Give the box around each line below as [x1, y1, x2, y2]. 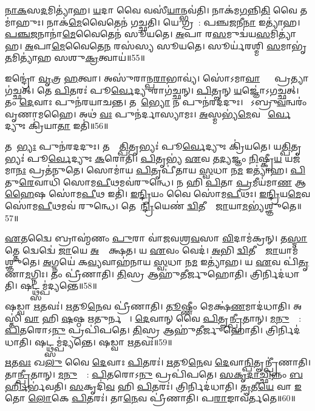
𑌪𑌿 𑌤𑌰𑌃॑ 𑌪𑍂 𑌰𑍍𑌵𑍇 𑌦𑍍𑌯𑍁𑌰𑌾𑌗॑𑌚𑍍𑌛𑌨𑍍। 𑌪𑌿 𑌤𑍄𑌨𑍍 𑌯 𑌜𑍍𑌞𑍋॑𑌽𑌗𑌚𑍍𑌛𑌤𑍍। [54, 83, 299, 96]
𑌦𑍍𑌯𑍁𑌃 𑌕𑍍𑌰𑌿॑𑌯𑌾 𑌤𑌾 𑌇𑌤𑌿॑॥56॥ [5, 119, 109, 132]
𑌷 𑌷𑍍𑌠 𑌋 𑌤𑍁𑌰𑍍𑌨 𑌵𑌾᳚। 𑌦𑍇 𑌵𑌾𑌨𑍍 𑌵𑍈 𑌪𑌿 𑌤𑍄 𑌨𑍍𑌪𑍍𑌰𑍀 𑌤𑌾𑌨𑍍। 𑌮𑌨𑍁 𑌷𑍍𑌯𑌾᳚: [61, 311, 302, 324]
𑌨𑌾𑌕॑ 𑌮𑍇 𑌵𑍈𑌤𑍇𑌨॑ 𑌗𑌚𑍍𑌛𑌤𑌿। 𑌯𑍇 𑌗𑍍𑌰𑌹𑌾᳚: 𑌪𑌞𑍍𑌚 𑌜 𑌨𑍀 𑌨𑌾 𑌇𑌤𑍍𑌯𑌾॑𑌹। [47, 15, 300, 28]
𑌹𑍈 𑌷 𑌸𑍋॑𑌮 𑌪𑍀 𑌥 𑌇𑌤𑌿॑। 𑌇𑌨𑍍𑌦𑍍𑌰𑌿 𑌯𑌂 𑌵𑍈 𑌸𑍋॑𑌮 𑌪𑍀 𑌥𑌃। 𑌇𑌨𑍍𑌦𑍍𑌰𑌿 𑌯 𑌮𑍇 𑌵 [5, 187, 311, 200]
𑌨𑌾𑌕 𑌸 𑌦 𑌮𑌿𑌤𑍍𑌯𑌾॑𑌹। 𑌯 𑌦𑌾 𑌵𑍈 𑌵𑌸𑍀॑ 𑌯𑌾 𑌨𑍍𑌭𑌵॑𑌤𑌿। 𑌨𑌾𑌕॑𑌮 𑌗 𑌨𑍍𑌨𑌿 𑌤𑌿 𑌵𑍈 [5, 4, 297, 16]
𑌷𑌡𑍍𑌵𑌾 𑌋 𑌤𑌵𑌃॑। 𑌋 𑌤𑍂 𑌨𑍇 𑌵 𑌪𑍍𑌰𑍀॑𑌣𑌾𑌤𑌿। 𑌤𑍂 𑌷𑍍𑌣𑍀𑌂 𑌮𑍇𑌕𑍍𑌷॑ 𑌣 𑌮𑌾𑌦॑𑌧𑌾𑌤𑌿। [5, 300, 291, 313]
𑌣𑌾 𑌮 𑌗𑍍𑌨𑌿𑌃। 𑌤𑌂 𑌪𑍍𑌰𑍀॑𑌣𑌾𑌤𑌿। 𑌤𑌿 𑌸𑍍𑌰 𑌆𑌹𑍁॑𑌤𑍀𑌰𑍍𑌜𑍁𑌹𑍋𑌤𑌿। [5, 267, 248, 280]
